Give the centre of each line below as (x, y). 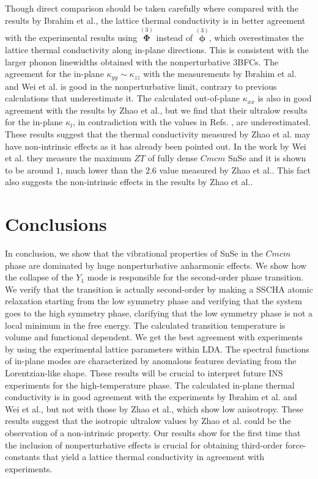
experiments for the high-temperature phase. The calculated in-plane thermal (150, 385)
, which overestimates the (256, 38)
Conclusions (56, 224)
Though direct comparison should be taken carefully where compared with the (152, 8)
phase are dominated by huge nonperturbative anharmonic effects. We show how (156, 265)
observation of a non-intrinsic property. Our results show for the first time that (153, 433)
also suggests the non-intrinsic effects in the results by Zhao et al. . (129, 182)
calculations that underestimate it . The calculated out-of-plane (123, 98)
